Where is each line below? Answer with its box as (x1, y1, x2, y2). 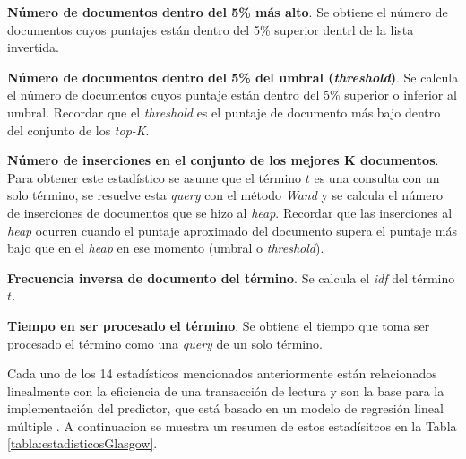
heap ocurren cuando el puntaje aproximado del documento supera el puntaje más (7, 221, 457, 239)
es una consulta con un (314, 168, 440, 186)
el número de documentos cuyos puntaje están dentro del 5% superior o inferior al (7, 85, 457, 104)
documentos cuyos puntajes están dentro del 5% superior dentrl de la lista (7, 20, 414, 39)
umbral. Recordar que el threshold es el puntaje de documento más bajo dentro (7, 102, 441, 121)
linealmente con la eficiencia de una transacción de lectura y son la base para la (7, 381, 444, 400)
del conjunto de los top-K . (7, 120, 150, 139)
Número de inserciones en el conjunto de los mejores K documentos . (7, 151, 439, 169)
